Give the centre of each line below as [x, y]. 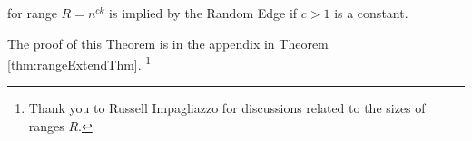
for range [32, 13]
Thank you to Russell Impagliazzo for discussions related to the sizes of [227, 108]
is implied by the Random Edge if [203, 13]
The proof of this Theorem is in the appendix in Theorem [168, 43]
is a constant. [371, 13]
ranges [46, 126]
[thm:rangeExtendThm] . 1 [79, 63]
